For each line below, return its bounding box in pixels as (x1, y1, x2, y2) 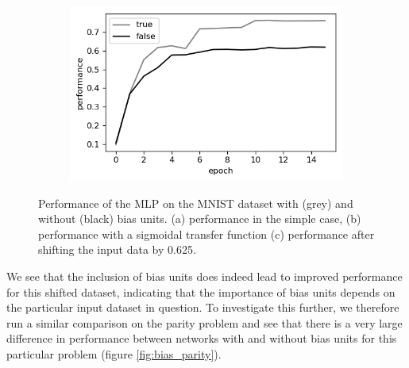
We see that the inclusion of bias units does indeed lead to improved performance (6, 267, 403, 284)
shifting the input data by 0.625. (38, 241, 196, 258)
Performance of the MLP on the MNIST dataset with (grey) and (38, 194, 353, 211)
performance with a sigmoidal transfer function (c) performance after (38, 225, 375, 242)
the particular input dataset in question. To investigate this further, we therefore (6, 299, 399, 316)
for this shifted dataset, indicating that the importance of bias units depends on (6, 283, 395, 300)
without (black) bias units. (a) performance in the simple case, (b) (38, 210, 361, 227)
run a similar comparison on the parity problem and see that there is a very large (6, 314, 403, 331)
